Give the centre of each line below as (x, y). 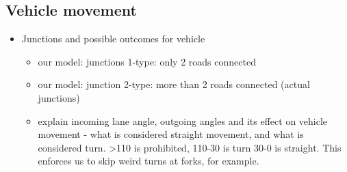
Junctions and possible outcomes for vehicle (113, 39)
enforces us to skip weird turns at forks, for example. (149, 161)
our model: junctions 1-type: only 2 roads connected (147, 61)
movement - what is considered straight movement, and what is (171, 134)
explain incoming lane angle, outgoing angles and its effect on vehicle (183, 120)
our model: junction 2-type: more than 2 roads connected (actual (174, 84)
